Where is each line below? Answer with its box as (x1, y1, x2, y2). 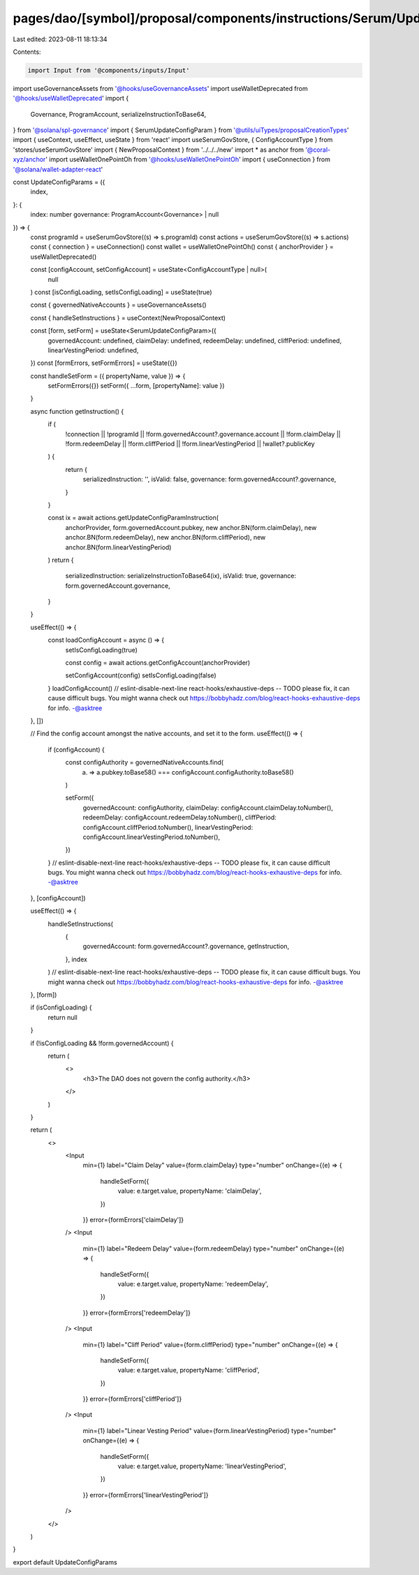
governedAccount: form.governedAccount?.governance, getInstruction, (82, 942, 290, 951)
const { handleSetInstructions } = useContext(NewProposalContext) (30, 313, 226, 322)
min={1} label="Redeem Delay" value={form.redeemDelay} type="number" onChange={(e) (82, 1244, 345, 1253)
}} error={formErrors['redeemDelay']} (82, 1308, 191, 1317)
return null (47, 1013, 78, 1021)
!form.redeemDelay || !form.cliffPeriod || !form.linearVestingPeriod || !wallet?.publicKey (65, 440, 315, 448)
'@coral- (304, 145, 331, 154)
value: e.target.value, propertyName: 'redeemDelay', (117, 1279, 269, 1288)
